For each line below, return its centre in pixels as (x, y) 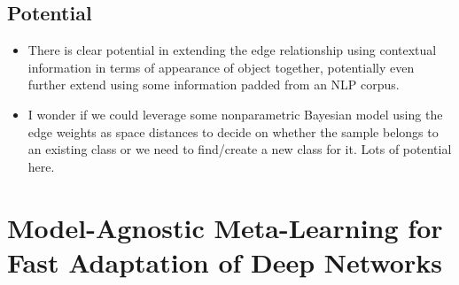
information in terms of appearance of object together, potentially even (221, 67)
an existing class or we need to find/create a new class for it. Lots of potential (240, 149)
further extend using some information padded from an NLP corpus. (214, 85)
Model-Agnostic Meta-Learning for (225, 227)
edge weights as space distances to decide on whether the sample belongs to (233, 131)
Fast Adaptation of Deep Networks (225, 262)
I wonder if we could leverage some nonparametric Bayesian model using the (235, 114)
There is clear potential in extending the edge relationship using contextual (232, 50)
